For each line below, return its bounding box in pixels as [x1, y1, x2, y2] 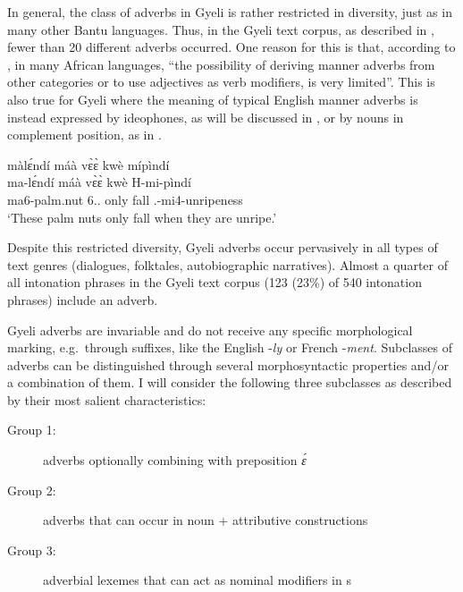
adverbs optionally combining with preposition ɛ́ [43, 451, 307, 469]
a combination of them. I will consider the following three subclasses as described [7, 373, 452, 392]
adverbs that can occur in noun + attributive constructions [43, 511, 368, 529]
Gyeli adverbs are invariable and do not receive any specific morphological [7, 320, 413, 339]
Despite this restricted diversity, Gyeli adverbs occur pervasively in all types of [7, 238, 438, 257]
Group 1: [7, 420, 56, 439]
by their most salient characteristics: [7, 390, 206, 409]
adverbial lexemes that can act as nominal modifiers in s [43, 571, 351, 589]
